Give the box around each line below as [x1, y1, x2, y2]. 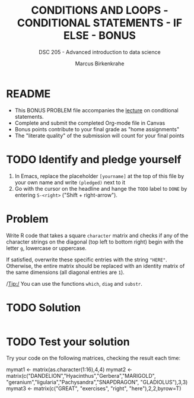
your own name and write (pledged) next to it [14, 179, 126, 186]
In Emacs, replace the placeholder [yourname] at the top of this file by [14, 172, 185, 179]
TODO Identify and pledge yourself [6, 153, 182, 166]
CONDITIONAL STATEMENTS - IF [17, 16, 183, 30]
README [6, 87, 51, 100]
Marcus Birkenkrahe [75, 60, 125, 67]
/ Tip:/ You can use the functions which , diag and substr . [6, 280, 142, 287]
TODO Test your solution [6, 335, 130, 348]
